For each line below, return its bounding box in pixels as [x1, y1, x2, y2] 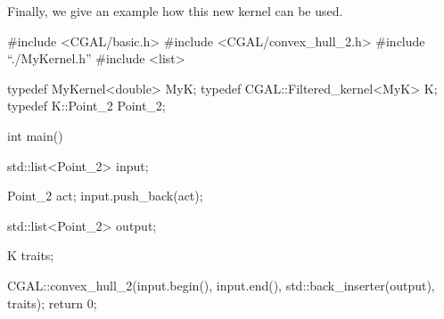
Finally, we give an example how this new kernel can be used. [7, 2, 343, 20]
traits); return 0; [7, 293, 97, 312]
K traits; [7, 246, 54, 265]
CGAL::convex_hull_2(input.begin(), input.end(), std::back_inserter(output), [7, 275, 435, 294]
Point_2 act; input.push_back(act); [7, 186, 203, 205]
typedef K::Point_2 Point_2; [7, 96, 166, 115]
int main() [7, 126, 63, 144]
